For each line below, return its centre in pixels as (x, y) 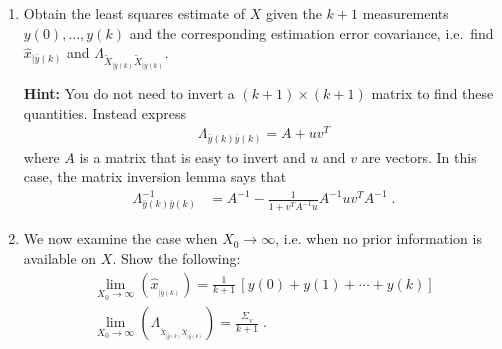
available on (60, 257)
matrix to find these (432, 92)
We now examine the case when (120, 238)
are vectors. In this (419, 156)
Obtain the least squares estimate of (134, 13)
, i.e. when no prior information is (378, 238)
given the (293, 13)
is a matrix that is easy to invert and (192, 156)
